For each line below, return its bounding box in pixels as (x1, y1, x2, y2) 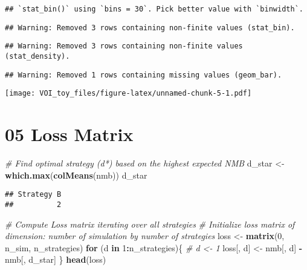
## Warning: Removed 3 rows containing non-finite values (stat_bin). (5, 23, 295, 32)
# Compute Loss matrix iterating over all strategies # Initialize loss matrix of (5, 217, 295, 230)
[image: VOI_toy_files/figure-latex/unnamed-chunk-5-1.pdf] (5, 89, 252, 98)
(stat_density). (5, 51, 70, 61)
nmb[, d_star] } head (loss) (5, 253, 106, 266)
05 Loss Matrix (5, 122, 134, 147)
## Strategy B (5, 190, 62, 199)
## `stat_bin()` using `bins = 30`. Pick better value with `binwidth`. (5, 5, 303, 13)
